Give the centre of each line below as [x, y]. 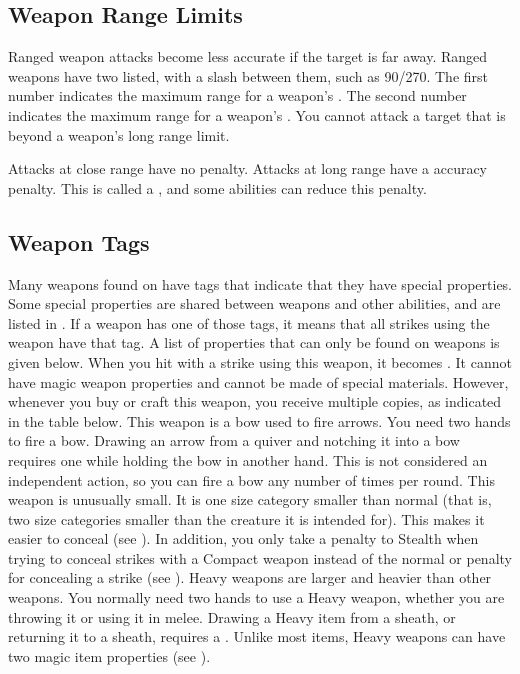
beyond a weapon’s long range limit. [119, 134]
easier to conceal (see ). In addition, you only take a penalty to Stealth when [243, 538]
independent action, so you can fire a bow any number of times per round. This [251, 479]
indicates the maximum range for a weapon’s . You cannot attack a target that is [257, 114]
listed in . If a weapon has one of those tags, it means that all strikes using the [249, 322]
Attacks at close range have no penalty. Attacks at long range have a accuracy [248, 168]
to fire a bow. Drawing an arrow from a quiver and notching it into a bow [234, 440]
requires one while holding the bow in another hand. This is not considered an [248, 459]
